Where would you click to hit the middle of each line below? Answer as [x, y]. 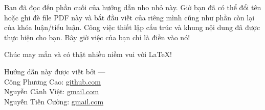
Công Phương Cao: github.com [52, 81]
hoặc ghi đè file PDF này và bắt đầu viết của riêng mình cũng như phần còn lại [129, 17]
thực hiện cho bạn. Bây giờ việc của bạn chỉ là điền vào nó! [97, 37]
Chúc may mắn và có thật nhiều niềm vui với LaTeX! [88, 54]
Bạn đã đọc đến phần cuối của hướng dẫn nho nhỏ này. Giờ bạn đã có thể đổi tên [133, 7]
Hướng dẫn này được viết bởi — [55, 71]
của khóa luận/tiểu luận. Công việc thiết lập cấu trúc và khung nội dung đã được [132, 27]
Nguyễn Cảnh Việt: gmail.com [52, 91]
